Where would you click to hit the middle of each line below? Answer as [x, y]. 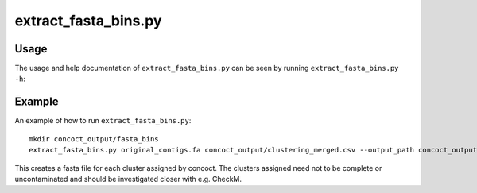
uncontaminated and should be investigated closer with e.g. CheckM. [128, 179]
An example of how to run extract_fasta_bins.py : [103, 121]
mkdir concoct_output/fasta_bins [94, 139]
